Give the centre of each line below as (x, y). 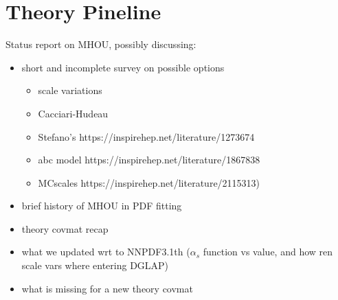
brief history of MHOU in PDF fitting (102, 206)
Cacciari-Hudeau (73, 113)
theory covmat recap (65, 228)
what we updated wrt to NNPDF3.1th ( (106, 252)
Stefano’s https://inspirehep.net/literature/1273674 (146, 136)
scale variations (70, 90)
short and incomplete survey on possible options (123, 67)
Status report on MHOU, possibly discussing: (101, 44)
